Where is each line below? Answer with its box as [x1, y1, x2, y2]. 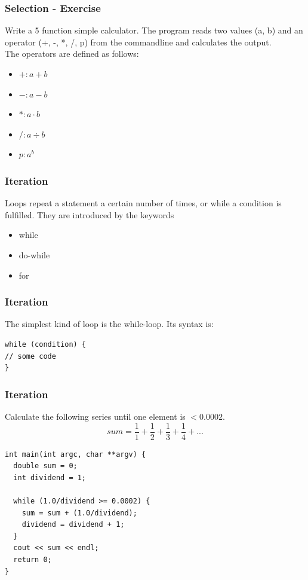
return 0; [13, 555, 52, 564]
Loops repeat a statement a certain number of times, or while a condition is [5, 197, 282, 209]
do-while [19, 248, 50, 261]
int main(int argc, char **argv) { [5, 450, 146, 459]
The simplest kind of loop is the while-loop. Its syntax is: [5, 318, 214, 330]
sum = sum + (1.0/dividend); [21, 508, 137, 517]
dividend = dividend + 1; [21, 520, 125, 529]
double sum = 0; [13, 462, 78, 471]
